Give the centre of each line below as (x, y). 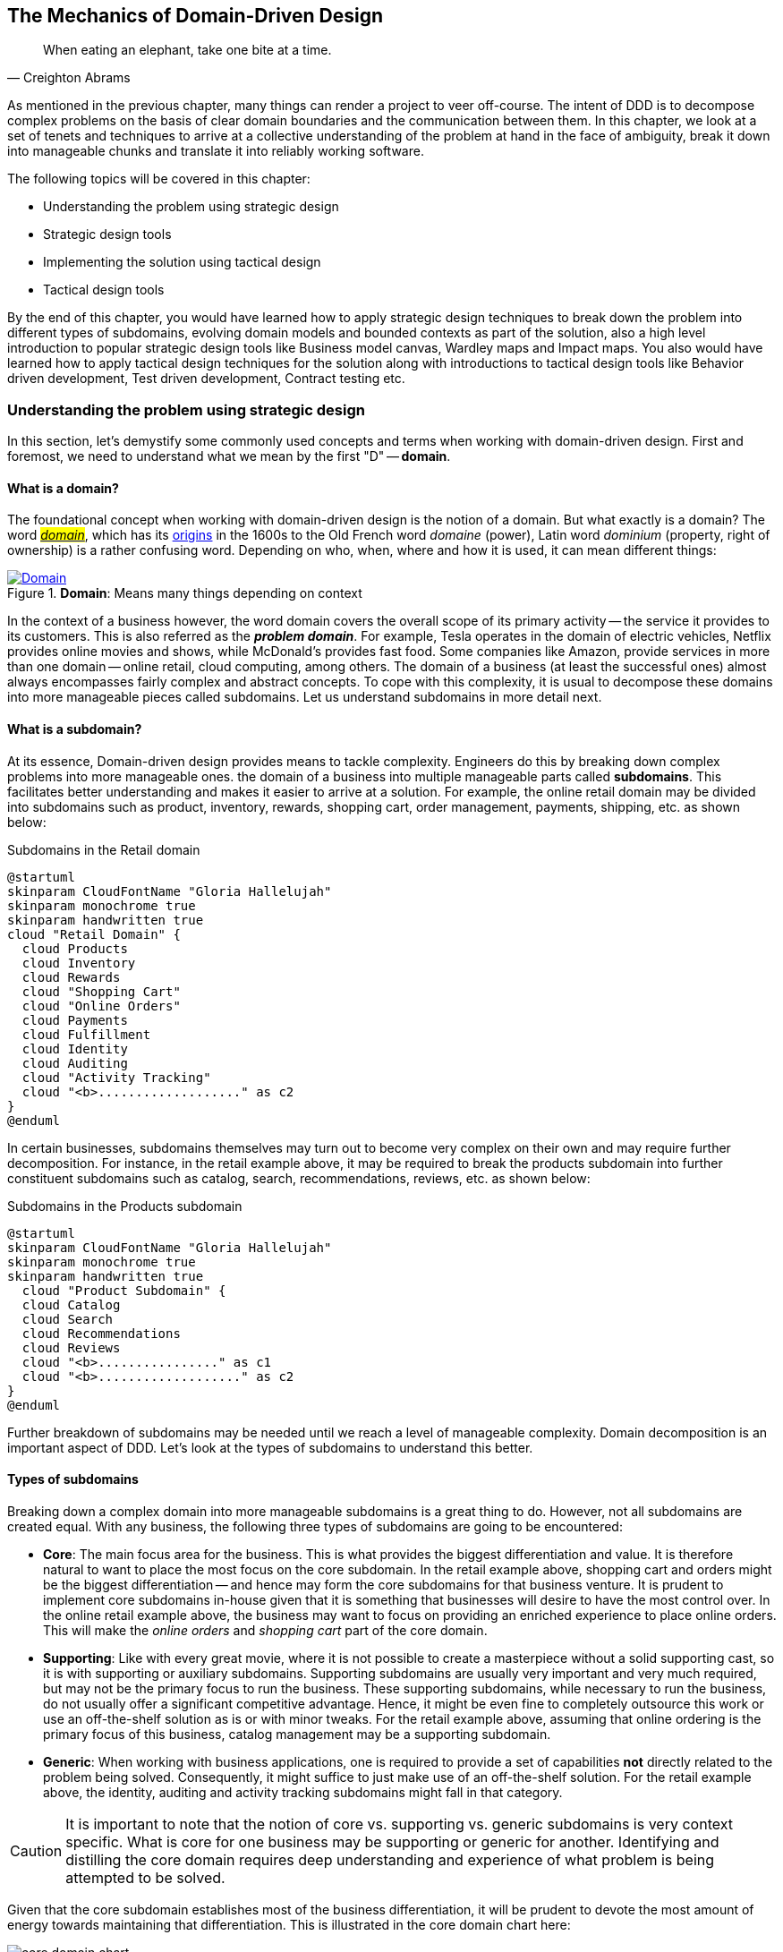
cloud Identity (75, 1048)
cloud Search (68, 1319)
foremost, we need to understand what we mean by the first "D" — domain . (229, 456)
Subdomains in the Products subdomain (125, 1206)
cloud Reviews (71, 1347)
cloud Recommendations (101, 1333)
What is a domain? (63, 488)
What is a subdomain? (75, 729)
